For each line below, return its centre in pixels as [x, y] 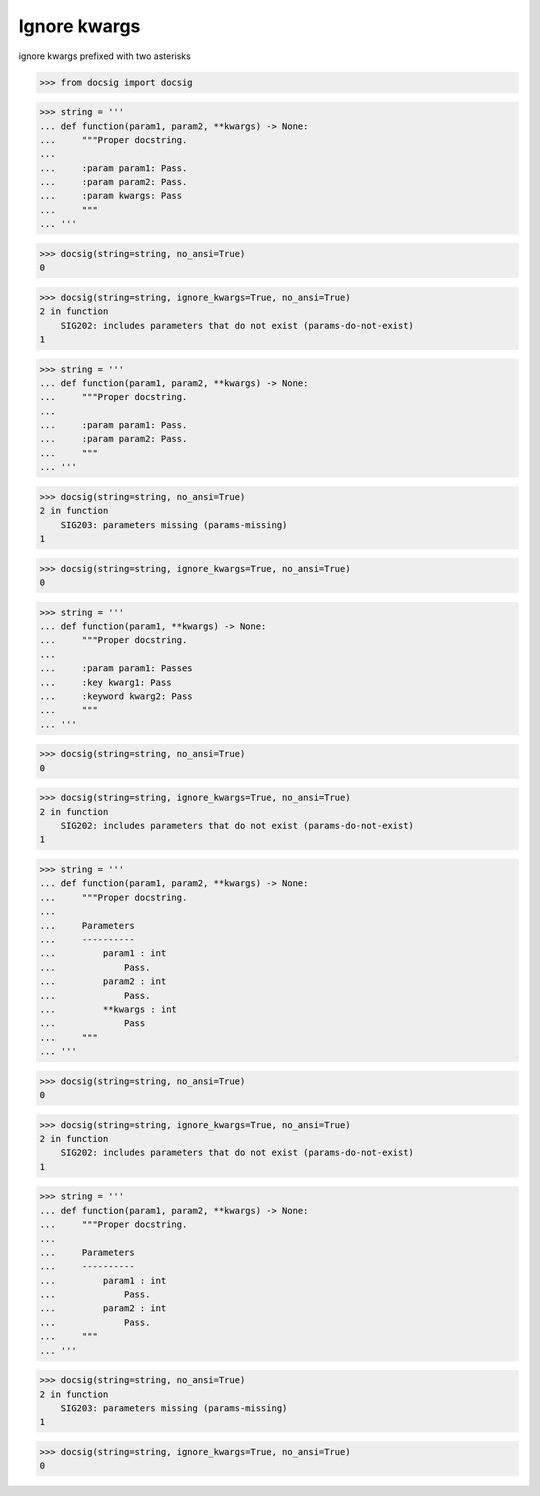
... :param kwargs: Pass [111, 196]
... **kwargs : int [108, 1009]
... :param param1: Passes [116, 668]
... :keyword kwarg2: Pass [116, 696]
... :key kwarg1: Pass [105, 682]
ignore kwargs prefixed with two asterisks [105, 56]
